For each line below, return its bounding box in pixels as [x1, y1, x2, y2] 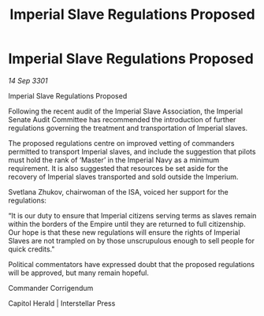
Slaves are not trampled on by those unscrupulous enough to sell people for [8, 236, 255, 245]
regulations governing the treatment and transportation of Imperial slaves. [8, 123, 248, 132]
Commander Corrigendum [8, 283, 94, 292]
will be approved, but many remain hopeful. [8, 268, 150, 277]
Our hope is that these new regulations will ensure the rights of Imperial [8, 227, 240, 237]
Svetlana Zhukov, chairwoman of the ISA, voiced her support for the [8, 187, 229, 196]
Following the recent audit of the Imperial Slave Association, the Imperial [8, 106, 243, 116]
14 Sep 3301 [8, 76, 49, 85]
